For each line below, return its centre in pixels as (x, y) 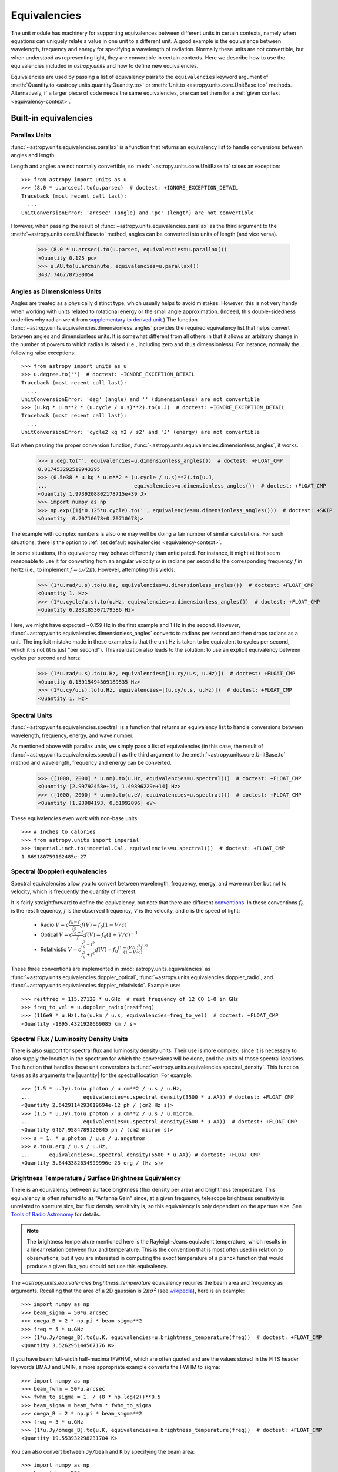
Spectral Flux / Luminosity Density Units (70, 1039)
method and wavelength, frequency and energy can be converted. (91, 762)
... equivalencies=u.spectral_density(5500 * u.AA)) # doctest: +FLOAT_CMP (141, 1155)
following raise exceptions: (43, 353)
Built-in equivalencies (52, 118)
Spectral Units (32, 715)
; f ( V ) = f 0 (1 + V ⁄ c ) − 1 (111, 935)
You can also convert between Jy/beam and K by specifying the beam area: (103, 1451)
